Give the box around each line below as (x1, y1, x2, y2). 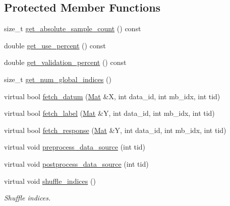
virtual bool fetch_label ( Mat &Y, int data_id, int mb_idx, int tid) (4, 108, 215, 118)
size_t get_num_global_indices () (4, 74, 111, 84)
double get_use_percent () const (4, 40, 106, 50)
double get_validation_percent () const (4, 57, 127, 67)
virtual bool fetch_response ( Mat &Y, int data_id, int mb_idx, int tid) (4, 124, 226, 135)
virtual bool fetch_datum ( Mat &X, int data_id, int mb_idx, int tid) (4, 91, 220, 101)
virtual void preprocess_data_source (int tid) (4, 142, 146, 152)
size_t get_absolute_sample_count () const (4, 23, 141, 34)
